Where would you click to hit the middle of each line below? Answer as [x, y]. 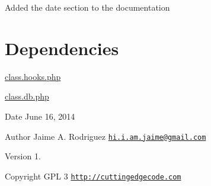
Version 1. [23, 156]
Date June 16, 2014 [40, 116]
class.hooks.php [33, 76]
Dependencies [62, 48]
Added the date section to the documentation [87, 7]
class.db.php [27, 96]
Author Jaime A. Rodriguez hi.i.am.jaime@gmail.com [105, 136]
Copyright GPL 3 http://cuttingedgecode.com [93, 176]
